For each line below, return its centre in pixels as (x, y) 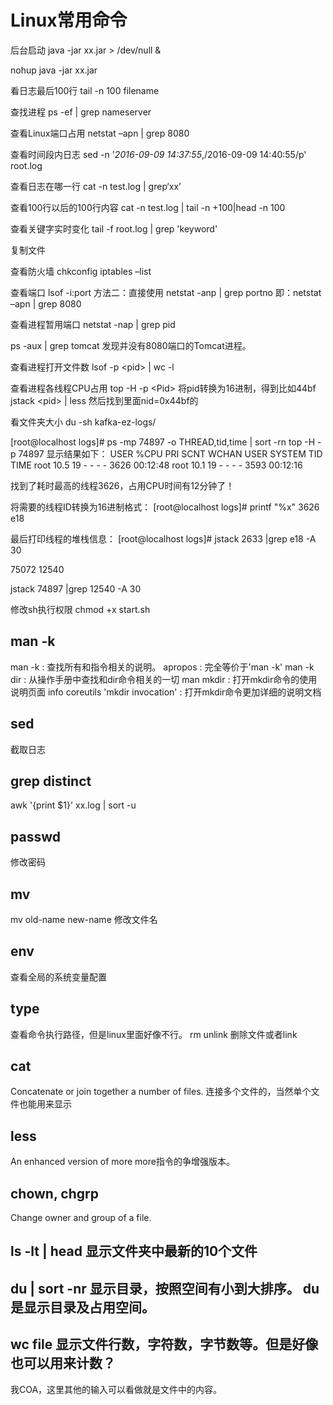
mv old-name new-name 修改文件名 (84, 919)
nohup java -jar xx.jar (54, 70)
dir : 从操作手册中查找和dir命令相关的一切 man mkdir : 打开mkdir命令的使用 (164, 679)
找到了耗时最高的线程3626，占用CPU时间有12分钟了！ (122, 485)
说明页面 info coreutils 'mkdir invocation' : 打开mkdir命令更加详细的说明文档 (166, 692)
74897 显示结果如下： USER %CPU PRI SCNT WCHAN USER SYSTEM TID (170, 453)
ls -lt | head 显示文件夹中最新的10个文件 (134, 1251)
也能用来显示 (45, 1104)
